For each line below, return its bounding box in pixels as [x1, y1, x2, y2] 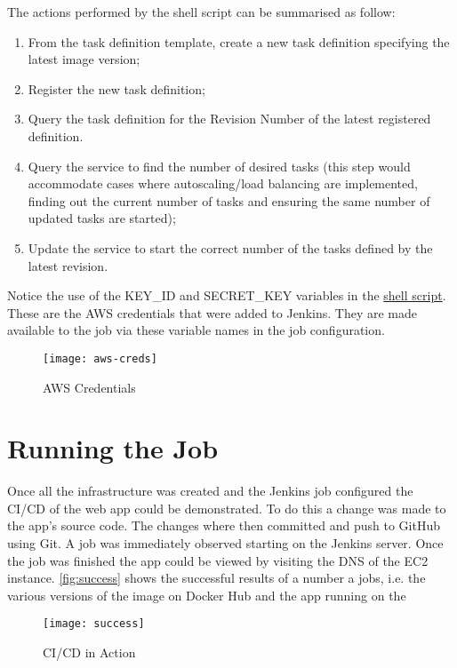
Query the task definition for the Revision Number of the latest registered [28, 109, 431, 128]
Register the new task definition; [28, 79, 205, 98]
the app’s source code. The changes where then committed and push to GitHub [7, 516, 440, 535]
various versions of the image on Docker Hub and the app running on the [7, 585, 406, 604]
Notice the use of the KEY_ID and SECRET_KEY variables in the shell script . [7, 286, 446, 305]
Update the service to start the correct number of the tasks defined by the [28, 238, 433, 257]
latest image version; [28, 50, 140, 68]
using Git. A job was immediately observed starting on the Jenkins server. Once [7, 534, 444, 553]
